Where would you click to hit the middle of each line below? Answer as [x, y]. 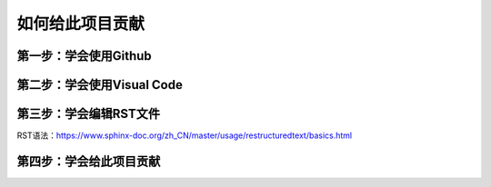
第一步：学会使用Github [84, 56]
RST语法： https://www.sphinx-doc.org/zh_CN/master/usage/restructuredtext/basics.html [185, 135]
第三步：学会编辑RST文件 [89, 114]
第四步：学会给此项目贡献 [89, 161]
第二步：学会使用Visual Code [100, 85]
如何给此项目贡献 [81, 24]
